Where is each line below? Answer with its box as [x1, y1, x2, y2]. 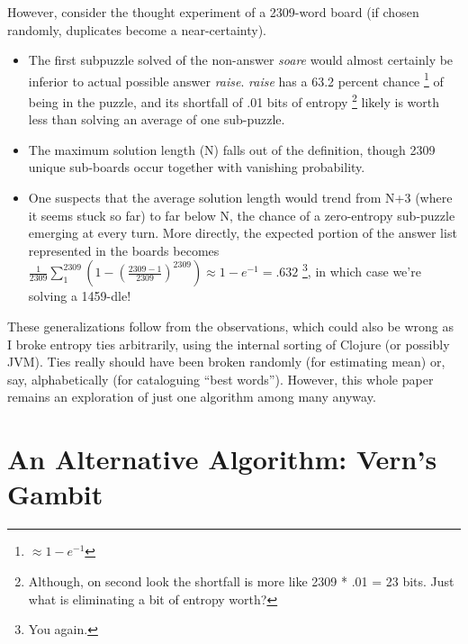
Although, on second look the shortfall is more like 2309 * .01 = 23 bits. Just [28, 571, 454, 590]
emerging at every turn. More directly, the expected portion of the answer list [28, 223, 457, 242]
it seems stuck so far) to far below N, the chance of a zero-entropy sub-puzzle [28, 205, 455, 224]
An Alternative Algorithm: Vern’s [7, 440, 437, 477]
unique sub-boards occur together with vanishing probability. [28, 158, 365, 177]
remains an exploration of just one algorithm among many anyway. [7, 387, 376, 406]
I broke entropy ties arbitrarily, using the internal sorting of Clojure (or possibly [7, 334, 450, 353]
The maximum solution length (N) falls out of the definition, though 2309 [28, 140, 436, 159]
